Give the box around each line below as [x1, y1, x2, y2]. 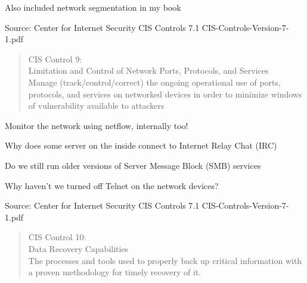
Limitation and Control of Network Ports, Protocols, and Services [28, 64, 269, 77]
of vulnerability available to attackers [28, 99, 165, 112]
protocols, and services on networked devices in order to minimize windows [28, 87, 302, 100]
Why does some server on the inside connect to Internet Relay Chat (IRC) [5, 139, 277, 152]
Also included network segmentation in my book [5, 1, 181, 13]
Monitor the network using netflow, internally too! [5, 119, 188, 131]
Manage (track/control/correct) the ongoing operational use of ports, [28, 76, 281, 88]
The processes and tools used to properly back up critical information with [28, 254, 302, 266]
